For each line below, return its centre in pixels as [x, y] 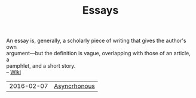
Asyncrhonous [74, 86]
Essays [100, 10]
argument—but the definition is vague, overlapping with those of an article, [99, 53]
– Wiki [14, 72]
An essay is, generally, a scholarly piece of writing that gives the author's [96, 41]
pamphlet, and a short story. [41, 66]
